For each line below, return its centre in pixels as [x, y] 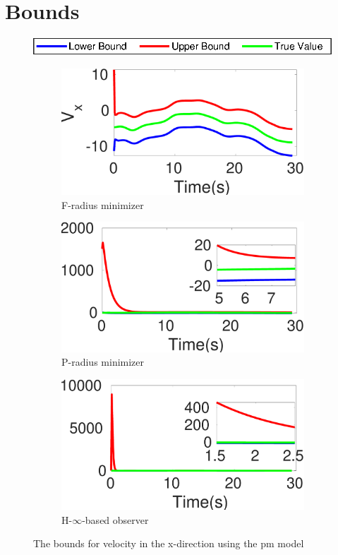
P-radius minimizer [103, 362]
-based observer [115, 519]
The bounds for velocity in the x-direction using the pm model [169, 543]
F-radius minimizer [103, 204]
